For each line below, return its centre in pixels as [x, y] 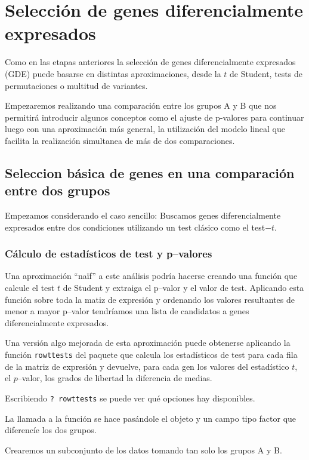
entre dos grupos [58, 190]
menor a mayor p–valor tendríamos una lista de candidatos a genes [127, 311]
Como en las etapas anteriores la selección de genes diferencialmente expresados [150, 62]
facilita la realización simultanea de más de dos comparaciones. [120, 140]
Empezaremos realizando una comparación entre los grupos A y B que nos [141, 105]
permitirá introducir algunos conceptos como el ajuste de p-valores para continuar [154, 117]
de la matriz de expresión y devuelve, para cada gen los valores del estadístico [147, 366]
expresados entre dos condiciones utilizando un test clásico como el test [135, 227]
